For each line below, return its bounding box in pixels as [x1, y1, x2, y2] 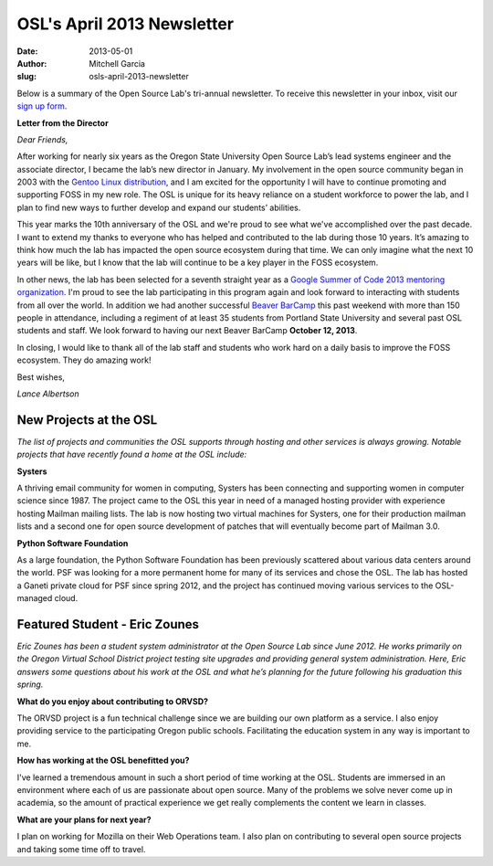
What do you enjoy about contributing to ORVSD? [16, 695, 209, 707]
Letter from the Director [16, 117, 109, 128]
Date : [16, 46, 38, 57]
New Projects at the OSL [16, 412, 158, 428]
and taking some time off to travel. [16, 843, 146, 854]
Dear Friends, [16, 133, 68, 145]
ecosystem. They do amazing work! [16, 354, 152, 365]
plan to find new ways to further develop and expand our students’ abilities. [16, 202, 301, 213]
